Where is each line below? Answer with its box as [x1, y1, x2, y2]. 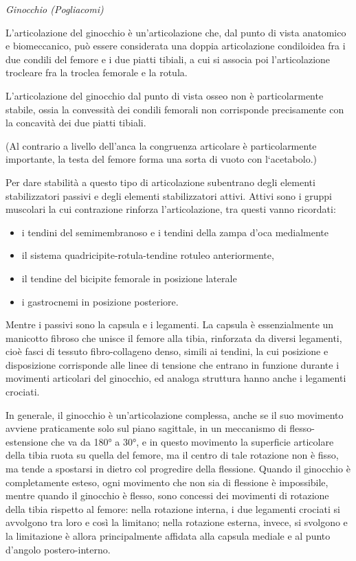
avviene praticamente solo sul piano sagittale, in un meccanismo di [5, 421, 287, 435]
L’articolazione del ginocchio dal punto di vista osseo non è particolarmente [5, 88, 324, 102]
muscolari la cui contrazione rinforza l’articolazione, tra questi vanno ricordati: [5, 202, 336, 216]
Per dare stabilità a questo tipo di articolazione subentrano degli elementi [5, 174, 315, 189]
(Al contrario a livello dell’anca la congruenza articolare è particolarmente [5, 138, 317, 152]
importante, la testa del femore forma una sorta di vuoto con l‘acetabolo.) [5, 152, 317, 166]
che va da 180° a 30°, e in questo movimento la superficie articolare [51, 434, 334, 448]
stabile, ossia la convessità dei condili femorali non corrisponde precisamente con [5, 102, 344, 116]
